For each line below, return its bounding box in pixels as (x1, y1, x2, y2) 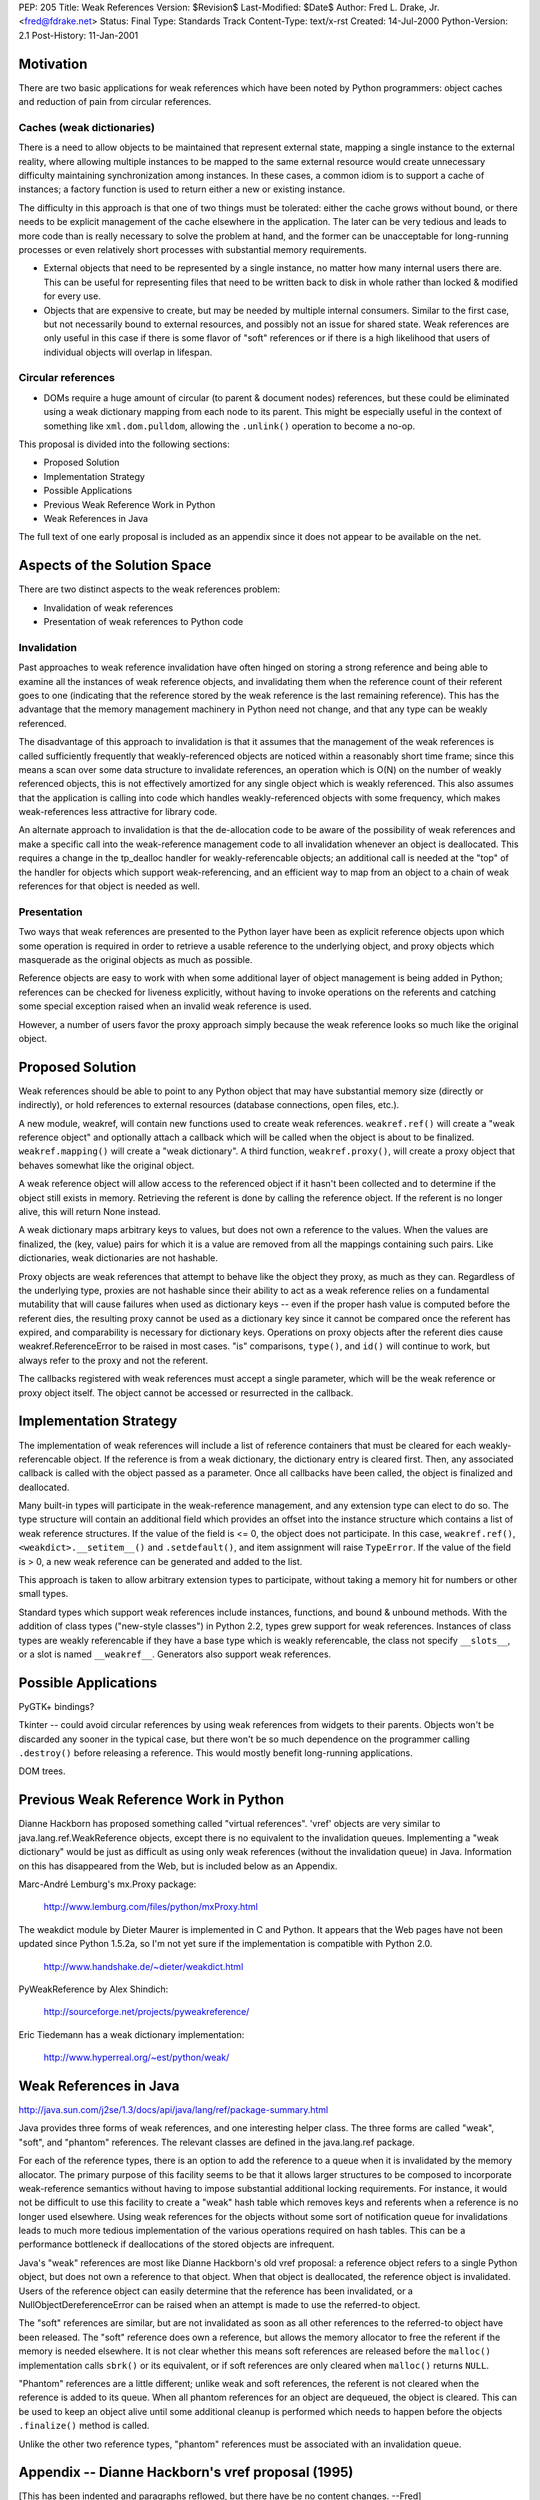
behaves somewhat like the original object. (18, 1159, 195, 1171)
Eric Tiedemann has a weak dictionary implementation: (18, 2028, 245, 2040)
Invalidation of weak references (43, 601, 174, 614)
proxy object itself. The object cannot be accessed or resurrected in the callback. (18, 1386, 354, 1399)
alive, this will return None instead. (18, 1205, 161, 1217)
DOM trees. (18, 1765, 66, 1777)
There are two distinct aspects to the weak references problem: (18, 583, 281, 595)
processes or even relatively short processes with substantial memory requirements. (18, 243, 367, 255)
